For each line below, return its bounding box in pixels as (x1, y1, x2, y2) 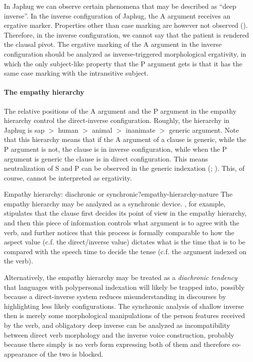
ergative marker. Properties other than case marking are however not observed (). (4, 20, 248, 30)
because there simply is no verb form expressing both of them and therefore (4, 339, 230, 349)
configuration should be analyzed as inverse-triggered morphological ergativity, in (4, 48, 247, 59)
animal (92, 124, 113, 135)
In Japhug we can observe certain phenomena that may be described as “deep (4, 1, 236, 11)
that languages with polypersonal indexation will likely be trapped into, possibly (4, 282, 245, 292)
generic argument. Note (169, 124, 239, 135)
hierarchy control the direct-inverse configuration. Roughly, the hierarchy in (4, 115, 230, 125)
